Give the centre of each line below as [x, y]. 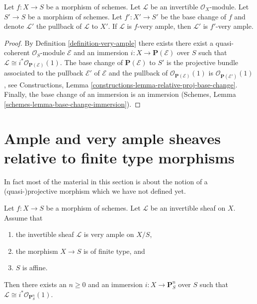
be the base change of [194, 16]
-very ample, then [164, 26]
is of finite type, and [114, 251]
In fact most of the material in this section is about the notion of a [106, 181]
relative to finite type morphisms [119, 157]
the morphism [37, 251]
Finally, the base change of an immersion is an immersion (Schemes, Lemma [120, 94]
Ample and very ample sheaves [112, 138]
